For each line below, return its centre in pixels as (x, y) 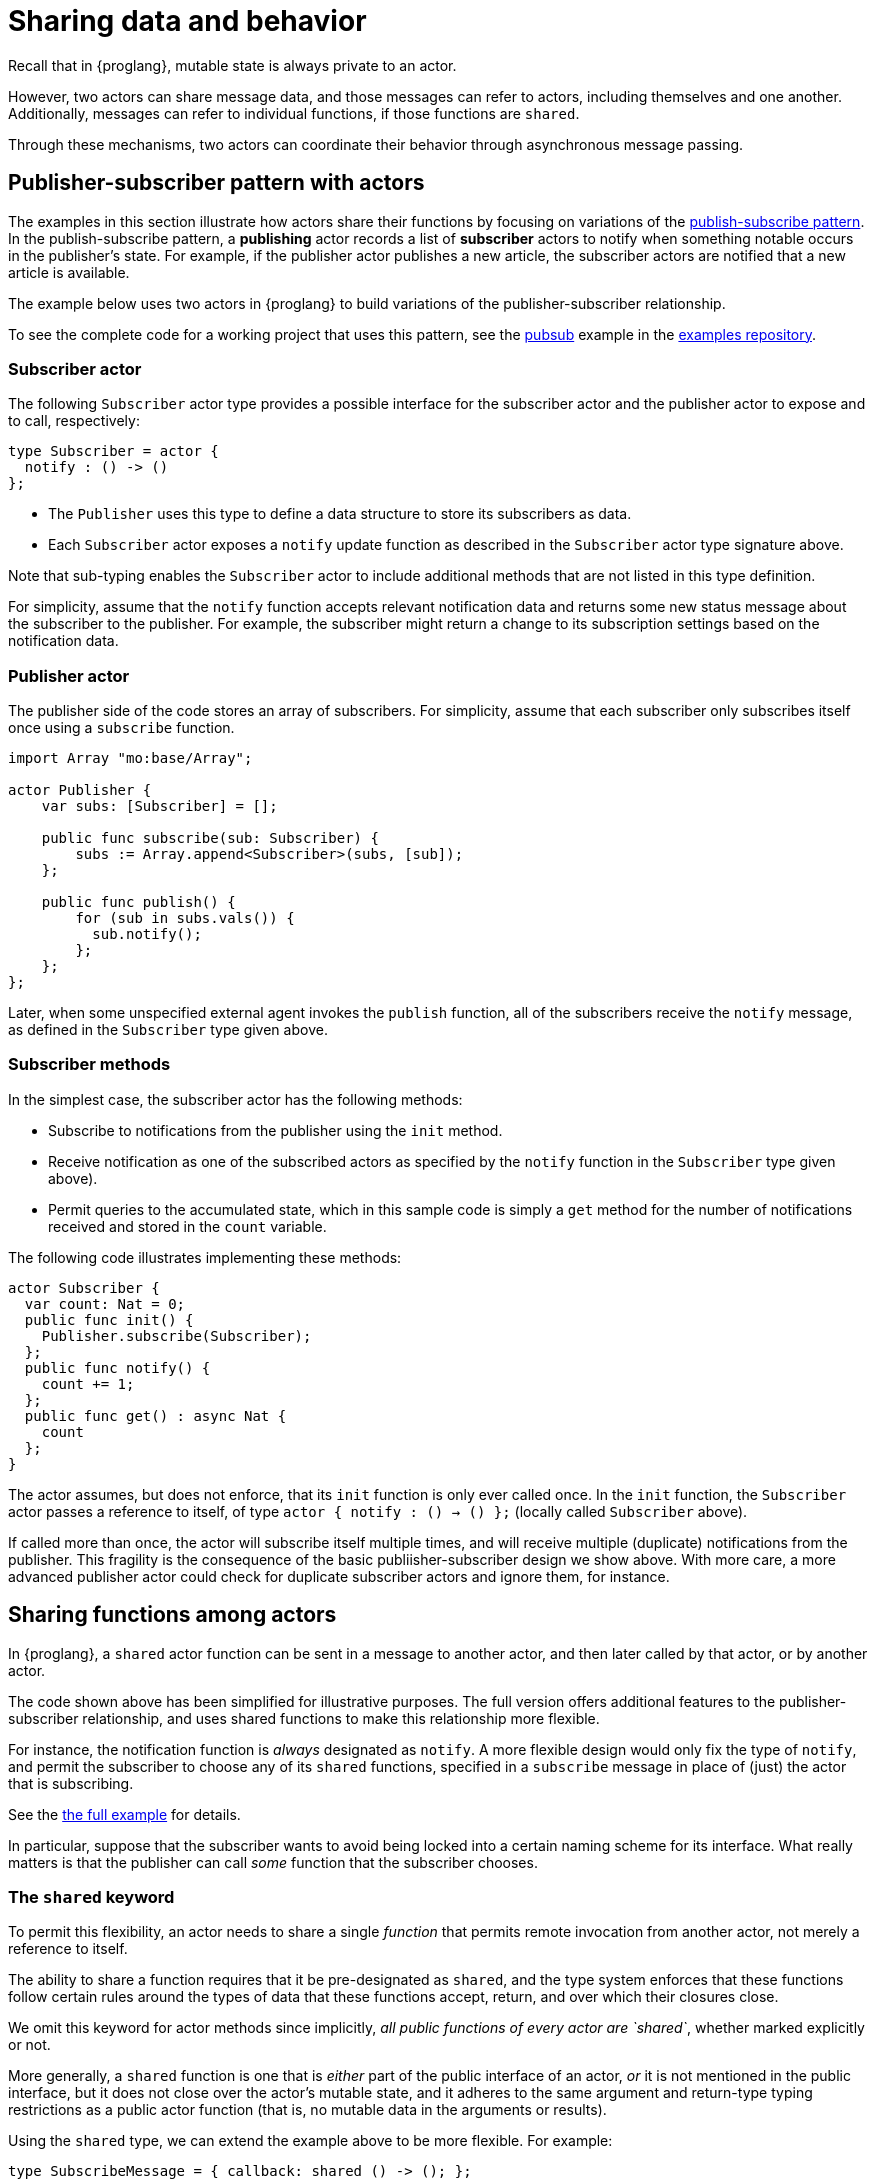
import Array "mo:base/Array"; (130, 758)
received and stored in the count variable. (187, 1226)
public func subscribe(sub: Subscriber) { (210, 838)
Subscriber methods (89, 1064)
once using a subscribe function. (121, 728)
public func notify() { (117, 1367)
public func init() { (109, 1319)
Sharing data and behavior (187, 21)
